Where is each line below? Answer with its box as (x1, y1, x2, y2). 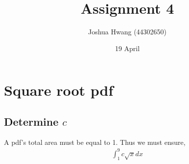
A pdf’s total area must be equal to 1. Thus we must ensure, (4, 137, 186, 147)
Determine (4, 113, 59, 129)
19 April (115, 43, 140, 53)
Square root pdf (4, 80, 114, 100)
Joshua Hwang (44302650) (88, 27, 167, 37)
